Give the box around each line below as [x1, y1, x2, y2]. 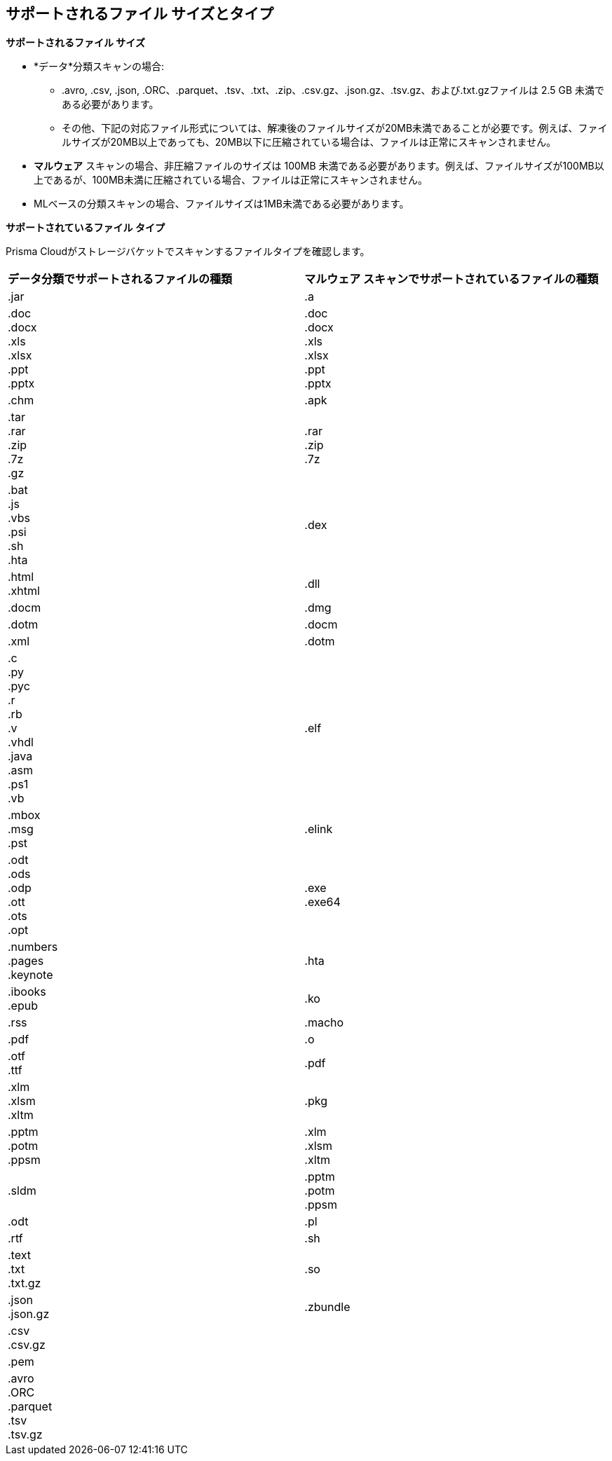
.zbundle [304, 1300, 351, 1315]
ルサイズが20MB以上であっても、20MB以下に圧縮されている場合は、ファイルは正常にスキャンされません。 [62, 136, 557, 149]
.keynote [8, 968, 53, 982]
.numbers [8, 940, 58, 954]
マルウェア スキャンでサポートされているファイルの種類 [304, 272, 599, 287]
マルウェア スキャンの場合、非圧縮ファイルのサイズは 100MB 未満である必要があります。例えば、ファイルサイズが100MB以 [34, 160, 604, 172]
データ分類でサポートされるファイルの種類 [8, 272, 233, 287]
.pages [8, 954, 44, 968]
